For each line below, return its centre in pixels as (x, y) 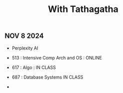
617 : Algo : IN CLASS (34, 67)
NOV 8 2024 (24, 36)
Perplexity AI (25, 48)
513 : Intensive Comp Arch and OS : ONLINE (57, 57)
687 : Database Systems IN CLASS (47, 77)
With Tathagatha (83, 9)
